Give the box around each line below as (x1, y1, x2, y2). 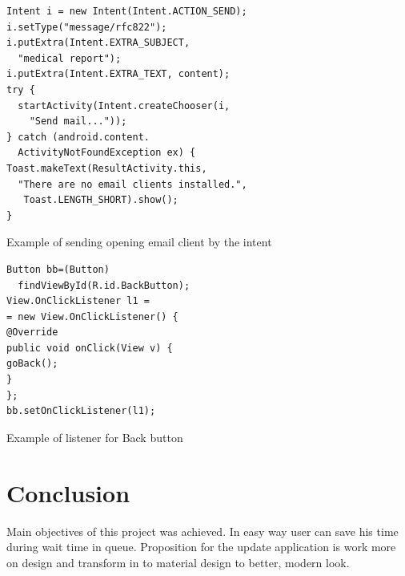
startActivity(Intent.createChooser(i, (18, 99, 231, 112)
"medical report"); (18, 52, 122, 64)
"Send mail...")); (29, 116, 127, 128)
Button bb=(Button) (6, 263, 110, 275)
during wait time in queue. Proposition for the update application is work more (6, 538, 396, 555)
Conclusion (6, 476, 130, 509)
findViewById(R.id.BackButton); (18, 279, 190, 291)
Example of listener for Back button (6, 428, 183, 445)
